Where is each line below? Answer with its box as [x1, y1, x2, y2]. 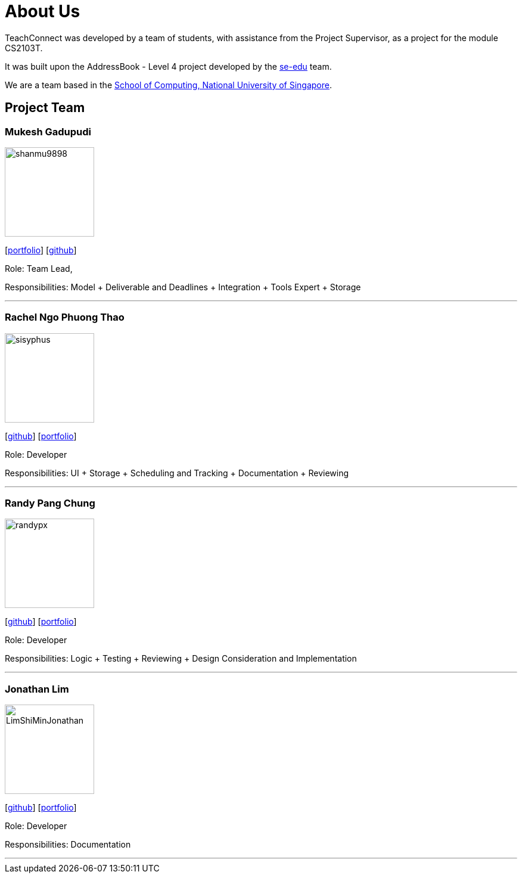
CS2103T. [5, 42, 43, 53]
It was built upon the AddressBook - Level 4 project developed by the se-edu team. [5, 61, 332, 72]
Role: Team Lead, [5, 263, 73, 274]
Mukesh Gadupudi [5, 125, 92, 138]
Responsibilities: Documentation [5, 839, 131, 850]
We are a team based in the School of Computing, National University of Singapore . [5, 79, 333, 90]
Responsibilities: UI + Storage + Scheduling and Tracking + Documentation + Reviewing [5, 467, 349, 478]
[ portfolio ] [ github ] [5, 244, 77, 255]
